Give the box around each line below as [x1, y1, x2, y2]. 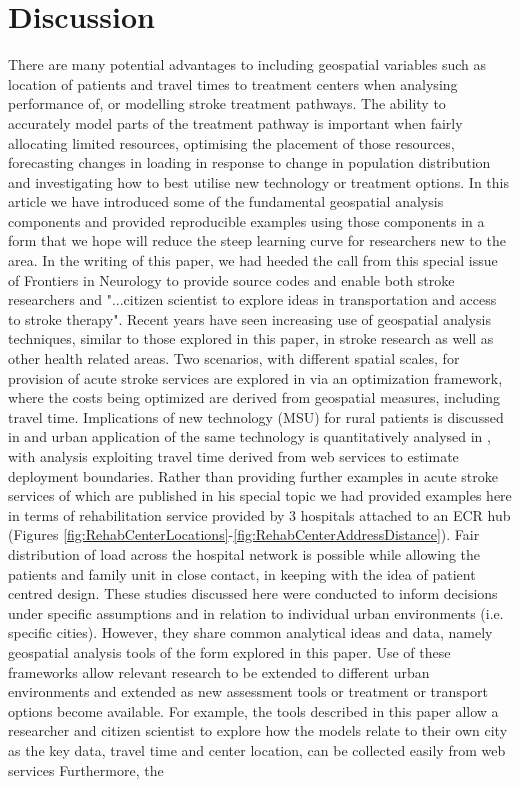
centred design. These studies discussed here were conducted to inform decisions [8, 583, 498, 604]
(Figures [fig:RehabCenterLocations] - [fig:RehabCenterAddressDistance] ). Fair [8, 524, 480, 545]
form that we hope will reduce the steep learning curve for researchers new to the [8, 230, 506, 251]
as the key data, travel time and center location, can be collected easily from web [8, 739, 506, 760]
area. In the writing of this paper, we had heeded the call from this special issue [8, 250, 498, 271]
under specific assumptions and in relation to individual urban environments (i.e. [8, 602, 504, 623]
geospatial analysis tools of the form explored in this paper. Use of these [8, 641, 451, 662]
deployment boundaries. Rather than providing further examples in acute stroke [8, 465, 498, 486]
